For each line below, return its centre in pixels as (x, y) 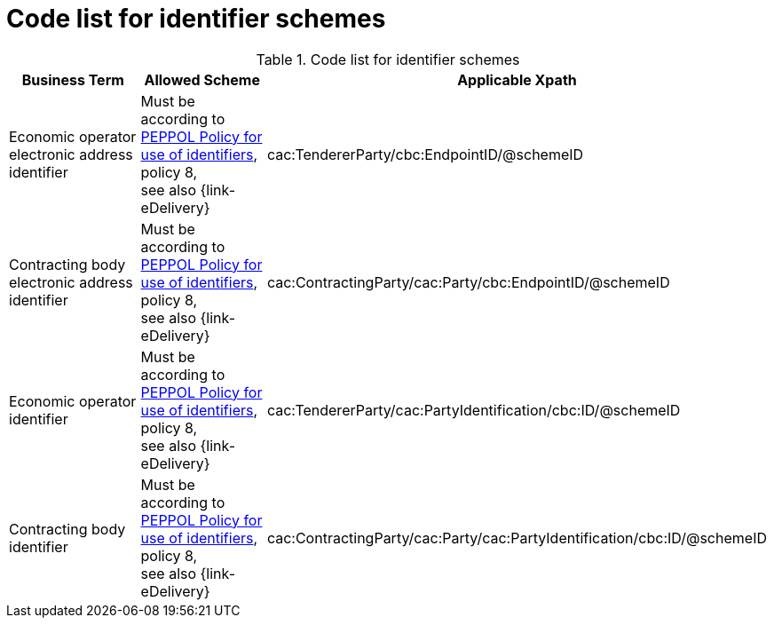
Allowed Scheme (202, 79)
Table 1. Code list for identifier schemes (388, 59)
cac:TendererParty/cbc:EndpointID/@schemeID (425, 154)
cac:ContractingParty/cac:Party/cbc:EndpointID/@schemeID (468, 282)
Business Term (73, 79)
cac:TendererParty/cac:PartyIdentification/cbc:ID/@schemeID (474, 410)
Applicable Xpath (517, 79)
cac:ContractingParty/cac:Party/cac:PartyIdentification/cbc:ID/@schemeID (517, 538)
